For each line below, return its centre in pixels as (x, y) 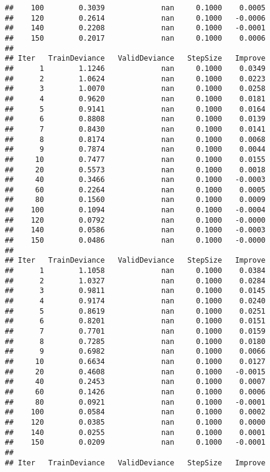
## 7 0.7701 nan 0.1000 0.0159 (135, 331)
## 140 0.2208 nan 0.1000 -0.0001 (135, 28)
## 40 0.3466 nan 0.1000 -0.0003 (135, 180)
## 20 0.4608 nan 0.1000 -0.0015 (135, 372)
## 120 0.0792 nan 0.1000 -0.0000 (135, 220)
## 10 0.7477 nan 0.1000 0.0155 (135, 159)
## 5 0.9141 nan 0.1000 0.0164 (135, 109)
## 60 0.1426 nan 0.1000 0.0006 (135, 392)
